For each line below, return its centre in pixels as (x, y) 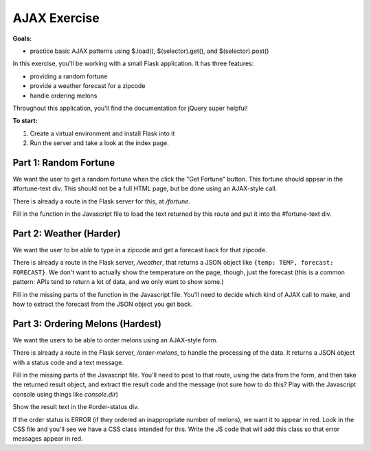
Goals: (22, 38)
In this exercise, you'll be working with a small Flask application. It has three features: (133, 64)
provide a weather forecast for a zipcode (88, 86)
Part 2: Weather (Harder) (67, 233)
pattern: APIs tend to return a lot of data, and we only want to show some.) (118, 282)
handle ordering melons (64, 96)
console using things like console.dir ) (65, 394)
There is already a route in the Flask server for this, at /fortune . (101, 201)
